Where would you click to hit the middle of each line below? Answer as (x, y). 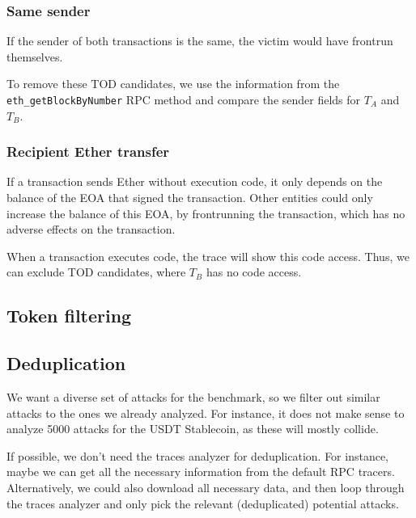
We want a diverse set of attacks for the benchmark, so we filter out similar (193, 397)
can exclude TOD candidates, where (96, 272)
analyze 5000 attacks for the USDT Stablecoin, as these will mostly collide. (193, 429)
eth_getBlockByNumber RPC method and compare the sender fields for (184, 99)
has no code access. (254, 272)
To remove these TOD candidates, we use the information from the (173, 84)
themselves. (35, 56)
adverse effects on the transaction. (91, 229)
